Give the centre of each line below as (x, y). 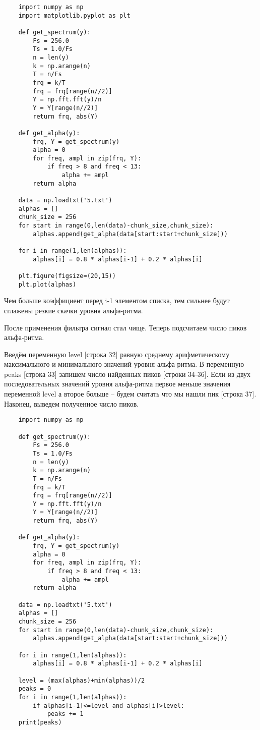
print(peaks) (40, 722)
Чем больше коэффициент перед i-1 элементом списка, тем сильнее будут (117, 300)
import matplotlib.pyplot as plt (74, 15)
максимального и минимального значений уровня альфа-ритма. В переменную (124, 364)
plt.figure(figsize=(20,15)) (67, 276)
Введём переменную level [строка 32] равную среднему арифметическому (117, 354)
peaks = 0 (35, 689)
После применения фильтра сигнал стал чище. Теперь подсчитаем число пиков (125, 327)
